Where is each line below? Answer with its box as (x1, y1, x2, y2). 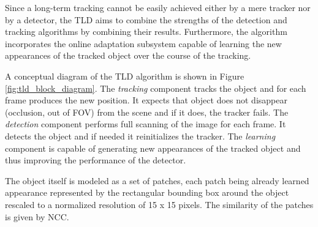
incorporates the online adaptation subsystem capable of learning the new (5, 37, 282, 50)
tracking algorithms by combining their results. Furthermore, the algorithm (5, 25, 287, 38)
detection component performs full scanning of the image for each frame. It (5, 117, 286, 130)
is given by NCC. (5, 210, 69, 223)
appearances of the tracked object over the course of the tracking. (5, 49, 251, 62)
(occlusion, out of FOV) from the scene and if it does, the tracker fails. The (5, 105, 289, 118)
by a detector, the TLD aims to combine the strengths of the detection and (5, 13, 287, 26)
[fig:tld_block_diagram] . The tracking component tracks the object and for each (5, 81, 306, 94)
